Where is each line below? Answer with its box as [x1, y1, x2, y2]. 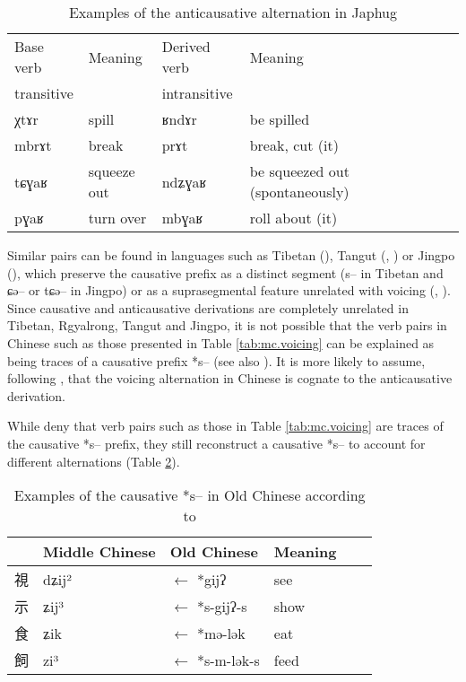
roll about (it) [249, 207, 338, 228]
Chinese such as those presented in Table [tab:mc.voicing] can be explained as [7, 333, 435, 352]
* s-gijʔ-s [196, 595, 247, 616]
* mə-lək [196, 622, 246, 643]
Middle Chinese [43, 541, 156, 563]
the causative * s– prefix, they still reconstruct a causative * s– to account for [7, 433, 426, 452]
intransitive [161, 83, 233, 103]
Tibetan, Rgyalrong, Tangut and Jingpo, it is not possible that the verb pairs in [7, 316, 447, 335]
